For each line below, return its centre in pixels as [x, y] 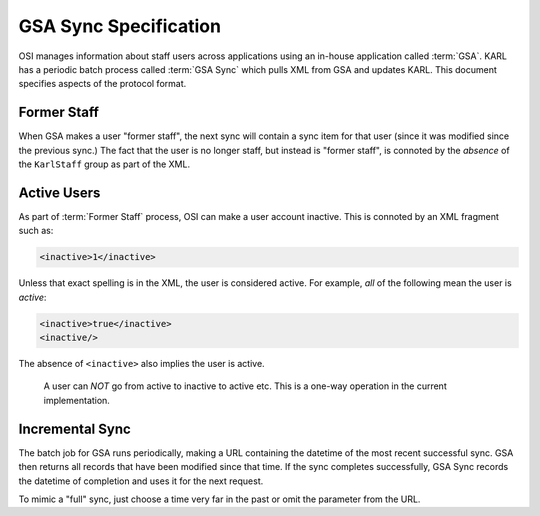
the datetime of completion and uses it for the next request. [141, 481]
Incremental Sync [75, 428]
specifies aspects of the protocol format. [102, 84]
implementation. [76, 400]
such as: [36, 231]
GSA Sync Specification [120, 26]
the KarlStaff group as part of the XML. [104, 164]
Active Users [59, 192]
